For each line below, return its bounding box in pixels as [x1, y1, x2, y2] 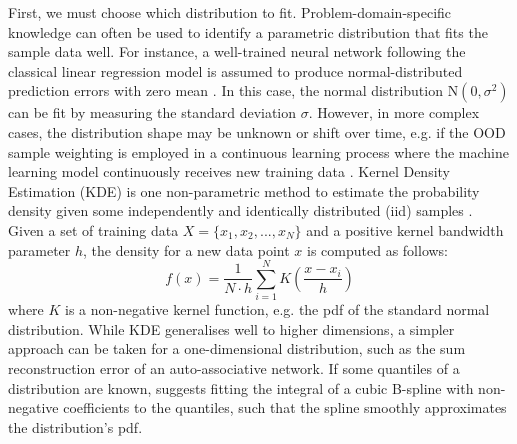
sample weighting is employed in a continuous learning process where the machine [8, 141, 509, 162]
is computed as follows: [307, 239, 449, 260]
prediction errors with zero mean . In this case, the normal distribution [8, 80, 443, 101]
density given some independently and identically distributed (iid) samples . [8, 200, 473, 221]
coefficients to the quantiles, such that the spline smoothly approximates [63, 397, 507, 418]
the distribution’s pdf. [8, 416, 143, 437]
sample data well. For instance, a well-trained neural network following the [8, 41, 466, 62]
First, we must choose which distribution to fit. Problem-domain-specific [8, 2, 452, 22]
